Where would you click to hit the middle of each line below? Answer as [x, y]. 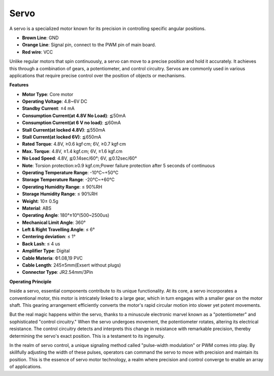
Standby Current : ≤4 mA [48, 108]
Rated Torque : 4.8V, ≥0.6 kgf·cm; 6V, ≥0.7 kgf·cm [74, 144]
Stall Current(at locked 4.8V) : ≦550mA [64, 130]
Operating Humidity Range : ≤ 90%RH [62, 187]
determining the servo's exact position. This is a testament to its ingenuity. [87, 336]
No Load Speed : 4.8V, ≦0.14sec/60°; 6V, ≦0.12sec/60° [79, 158]
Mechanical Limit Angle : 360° [54, 222]
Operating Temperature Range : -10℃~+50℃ [70, 172]
